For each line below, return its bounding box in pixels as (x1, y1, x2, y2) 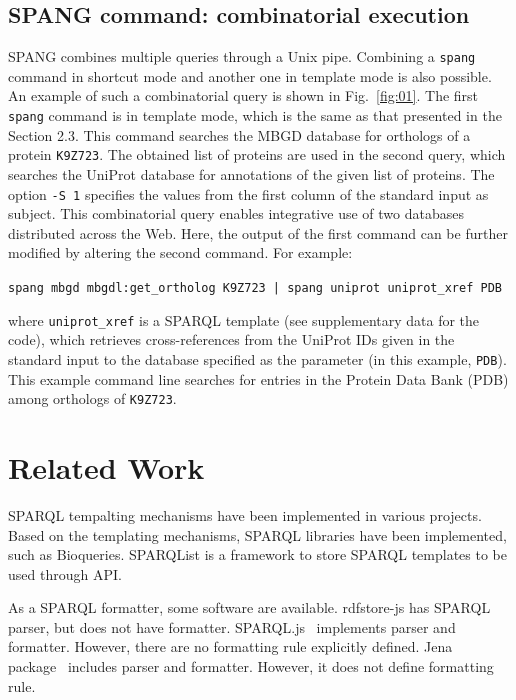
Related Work (8, 446, 205, 487)
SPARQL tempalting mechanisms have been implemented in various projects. (8, 504, 482, 525)
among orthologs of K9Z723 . (8, 388, 177, 409)
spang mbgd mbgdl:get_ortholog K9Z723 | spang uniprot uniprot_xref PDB (8, 280, 502, 295)
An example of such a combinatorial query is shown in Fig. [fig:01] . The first (8, 85, 479, 106)
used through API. (8, 563, 122, 584)
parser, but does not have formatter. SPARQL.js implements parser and (8, 616, 456, 637)
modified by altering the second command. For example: (8, 242, 353, 263)
